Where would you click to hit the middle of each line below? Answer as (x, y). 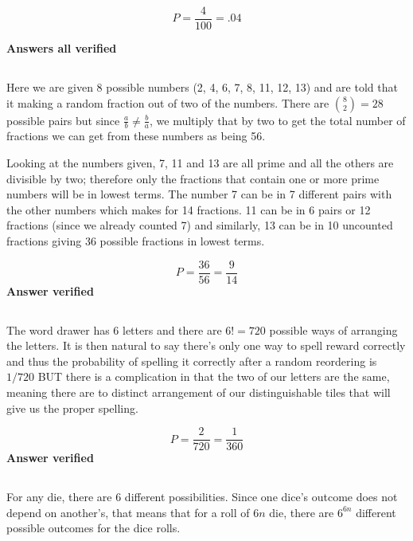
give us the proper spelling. (72, 408)
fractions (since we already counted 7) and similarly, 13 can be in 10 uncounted (200, 225)
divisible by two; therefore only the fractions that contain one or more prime (193, 178)
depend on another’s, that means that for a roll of (128, 512)
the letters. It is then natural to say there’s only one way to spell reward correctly (206, 345)
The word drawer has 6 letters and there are (114, 329)
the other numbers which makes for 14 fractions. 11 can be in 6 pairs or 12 (189, 209)
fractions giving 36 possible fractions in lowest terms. (136, 241)
